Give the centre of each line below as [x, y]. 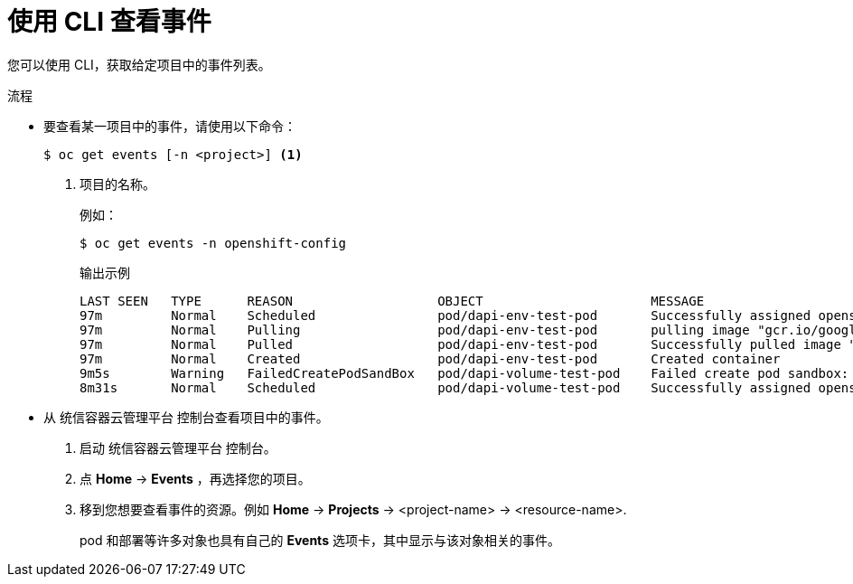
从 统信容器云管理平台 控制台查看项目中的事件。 [186, 417]
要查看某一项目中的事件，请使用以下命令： [170, 126]
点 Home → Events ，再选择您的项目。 [195, 478]
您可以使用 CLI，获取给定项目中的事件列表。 [139, 64]
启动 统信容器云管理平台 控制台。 [178, 447]
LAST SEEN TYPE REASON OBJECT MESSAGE [392, 301]
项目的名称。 [117, 184]
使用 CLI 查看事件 [109, 22]
